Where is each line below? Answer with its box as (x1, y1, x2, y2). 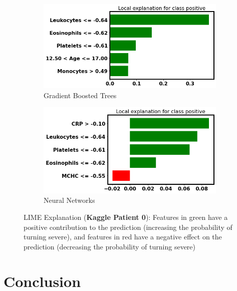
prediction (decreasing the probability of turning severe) (24, 241, 195, 251)
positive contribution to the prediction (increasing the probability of (24, 221, 232, 232)
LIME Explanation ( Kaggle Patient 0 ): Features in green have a (24, 212, 228, 222)
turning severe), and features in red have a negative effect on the (24, 231, 222, 242)
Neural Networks (44, 195, 95, 205)
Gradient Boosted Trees (44, 90, 117, 100)
